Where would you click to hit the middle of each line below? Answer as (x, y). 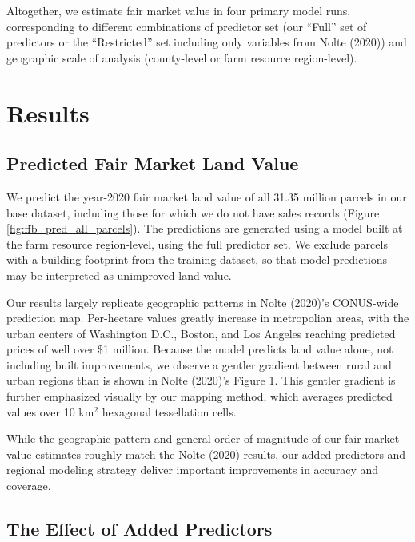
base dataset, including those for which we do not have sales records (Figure (193, 212)
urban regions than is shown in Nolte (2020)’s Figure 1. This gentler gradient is (201, 380)
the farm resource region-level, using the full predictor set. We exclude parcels (197, 243)
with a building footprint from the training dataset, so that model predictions (197, 259)
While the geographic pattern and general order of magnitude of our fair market (203, 438)
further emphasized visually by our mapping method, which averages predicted (200, 396)
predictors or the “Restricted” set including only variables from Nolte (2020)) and (207, 42)
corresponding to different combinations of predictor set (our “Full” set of (187, 26)
